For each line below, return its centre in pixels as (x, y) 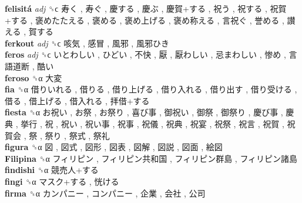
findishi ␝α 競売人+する (52, 170)
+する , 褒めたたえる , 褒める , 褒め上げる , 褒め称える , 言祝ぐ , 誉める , (145, 20)
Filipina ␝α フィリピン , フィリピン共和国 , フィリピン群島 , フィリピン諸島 (151, 158)
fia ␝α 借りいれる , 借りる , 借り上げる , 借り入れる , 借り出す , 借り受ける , (151, 89)
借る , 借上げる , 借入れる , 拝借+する (77, 100)
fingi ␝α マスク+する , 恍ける (62, 181)
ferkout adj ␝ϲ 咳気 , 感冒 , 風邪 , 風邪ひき (87, 43)
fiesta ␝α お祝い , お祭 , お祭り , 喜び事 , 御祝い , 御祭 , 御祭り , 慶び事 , (144, 112)
